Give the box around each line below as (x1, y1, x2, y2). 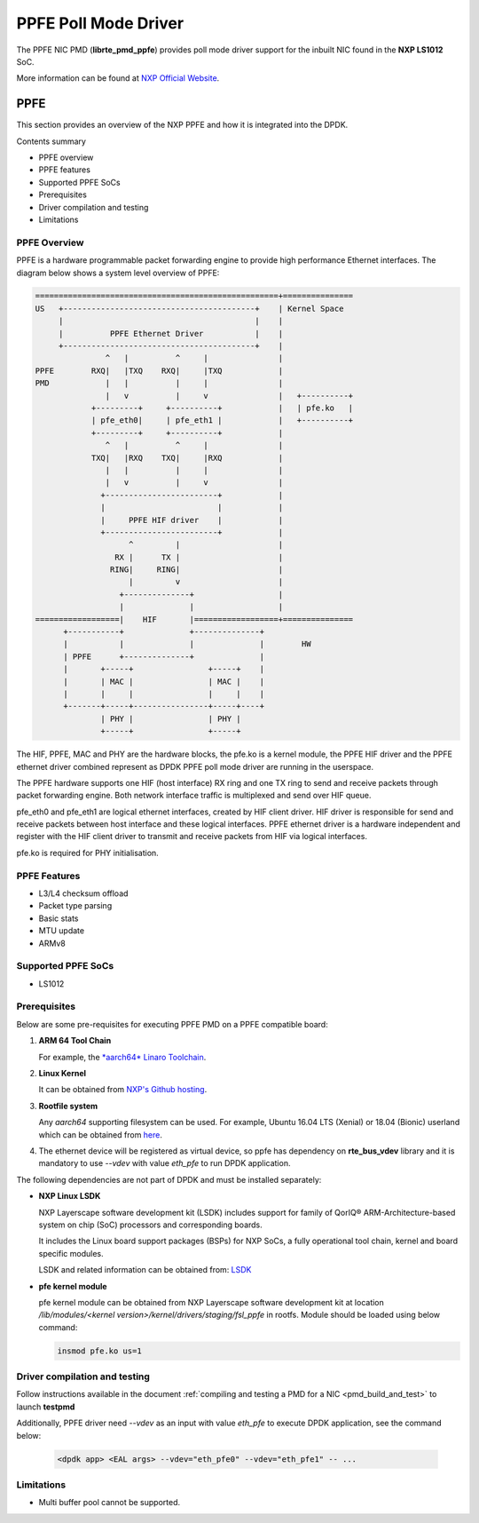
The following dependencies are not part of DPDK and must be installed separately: (16, 1174, 322, 1185)
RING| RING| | (109, 565, 284, 575)
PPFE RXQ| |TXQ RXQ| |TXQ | (35, 365, 284, 376)
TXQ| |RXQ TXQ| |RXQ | (90, 453, 284, 463)
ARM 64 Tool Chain (38, 1035, 112, 1046)
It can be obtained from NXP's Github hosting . (38, 1084, 208, 1095)
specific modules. (38, 1248, 104, 1258)
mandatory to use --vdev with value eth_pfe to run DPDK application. (38, 1158, 291, 1169)
